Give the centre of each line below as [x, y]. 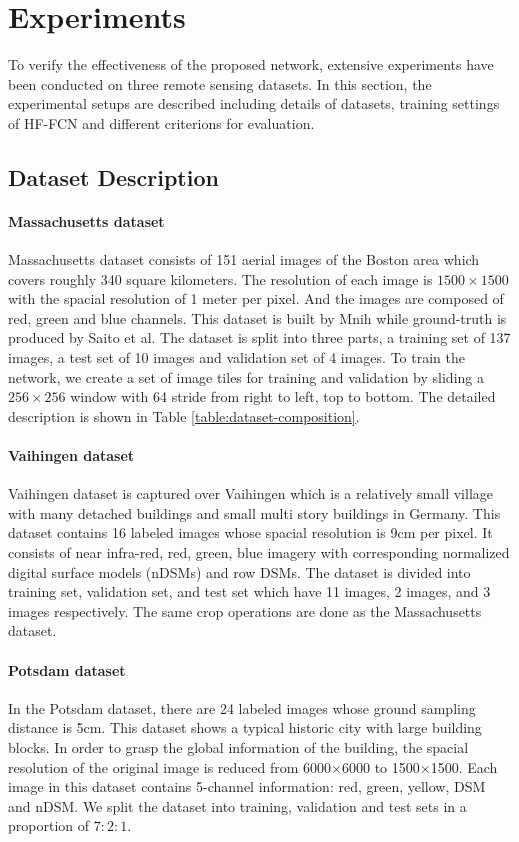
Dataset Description [113, 176]
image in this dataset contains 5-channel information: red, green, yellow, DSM [247, 786]
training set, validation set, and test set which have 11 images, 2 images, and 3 [249, 591]
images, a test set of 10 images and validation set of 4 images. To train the [236, 357]
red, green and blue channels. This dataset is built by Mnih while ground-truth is [257, 317]
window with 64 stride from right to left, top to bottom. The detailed [283, 396]
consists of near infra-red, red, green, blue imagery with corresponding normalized [259, 552]
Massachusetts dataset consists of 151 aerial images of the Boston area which [244, 259]
